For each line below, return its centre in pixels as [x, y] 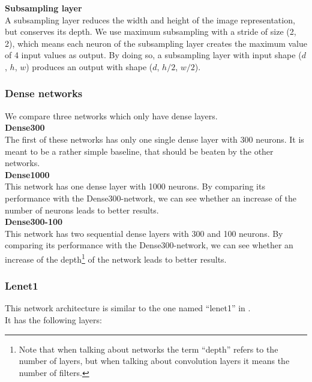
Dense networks [44, 93]
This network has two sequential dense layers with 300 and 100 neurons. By [144, 233]
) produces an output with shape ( [89, 66]
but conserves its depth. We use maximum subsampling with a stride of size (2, [151, 31]
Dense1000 [27, 174]
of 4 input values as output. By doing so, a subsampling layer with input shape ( [153, 55]
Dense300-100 [34, 222]
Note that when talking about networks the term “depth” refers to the [148, 349]
